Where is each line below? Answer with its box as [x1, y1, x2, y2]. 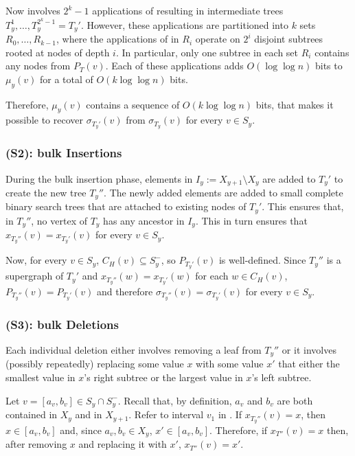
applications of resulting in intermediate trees [92, 3, 284, 17]
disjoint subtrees [254, 32, 323, 46]
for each [195, 269, 229, 283]
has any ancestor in [103, 213, 185, 227]
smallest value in [5, 370, 76, 385]
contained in [5, 407, 58, 422]
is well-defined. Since [218, 253, 306, 267]
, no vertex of [31, 213, 87, 227]
